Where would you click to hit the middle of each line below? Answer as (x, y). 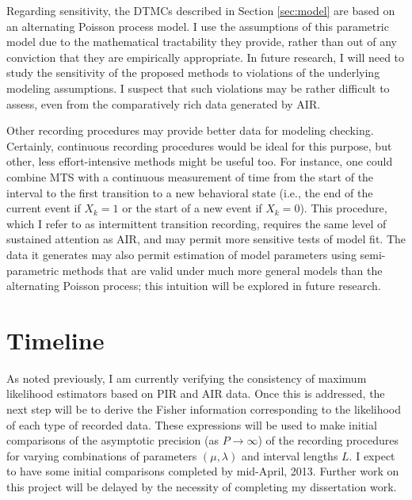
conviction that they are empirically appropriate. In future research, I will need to (206, 57)
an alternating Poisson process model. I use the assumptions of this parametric (198, 26)
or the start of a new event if (192, 208)
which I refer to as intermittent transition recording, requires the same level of (196, 223)
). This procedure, (343, 208)
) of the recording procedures (328, 440)
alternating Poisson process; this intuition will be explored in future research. (194, 286)
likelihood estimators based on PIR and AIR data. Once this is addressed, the (196, 393)
